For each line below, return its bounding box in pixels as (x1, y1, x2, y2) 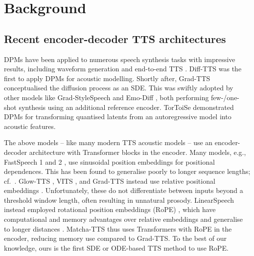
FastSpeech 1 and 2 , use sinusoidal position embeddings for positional (4, 156, 215, 167)
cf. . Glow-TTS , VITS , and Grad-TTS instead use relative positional (4, 175, 215, 186)
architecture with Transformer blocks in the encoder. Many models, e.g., (29, 147, 246, 157)
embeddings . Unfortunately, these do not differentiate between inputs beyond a (4, 185, 243, 195)
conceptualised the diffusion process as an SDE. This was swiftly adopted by (4, 83, 233, 93)
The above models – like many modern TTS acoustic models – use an (4, 137, 213, 148)
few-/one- (211, 92, 240, 102)
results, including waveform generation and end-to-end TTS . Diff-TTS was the (4, 64, 242, 74)
